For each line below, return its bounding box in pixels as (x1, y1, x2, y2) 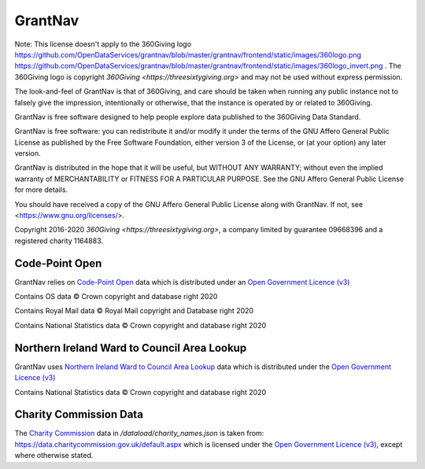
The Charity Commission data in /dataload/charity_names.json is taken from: (14, 429, 264, 438)
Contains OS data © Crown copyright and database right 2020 (14, 292, 218, 301)
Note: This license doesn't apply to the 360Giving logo (14, 39, 192, 49)
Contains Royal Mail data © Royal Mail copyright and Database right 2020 (14, 306, 254, 316)
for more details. (14, 185, 68, 194)
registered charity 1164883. (14, 236, 104, 246)
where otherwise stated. (14, 451, 94, 460)
